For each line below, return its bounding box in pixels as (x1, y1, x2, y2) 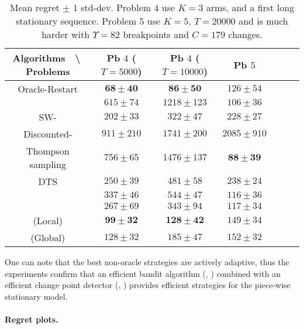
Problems (25, 64, 70, 78)
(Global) (30, 231, 65, 244)
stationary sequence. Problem (16, 14, 137, 28)
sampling (29, 157, 66, 171)
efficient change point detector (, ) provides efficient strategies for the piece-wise (5, 279, 291, 291)
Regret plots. (5, 313, 58, 325)
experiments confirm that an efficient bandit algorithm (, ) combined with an (5, 267, 281, 279)
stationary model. (5, 290, 68, 302)
